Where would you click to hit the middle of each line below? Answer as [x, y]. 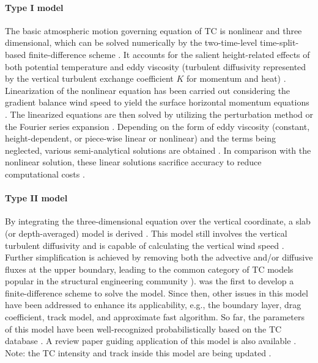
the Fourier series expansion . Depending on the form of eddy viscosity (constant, [157, 126]
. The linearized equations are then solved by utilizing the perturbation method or [159, 114]
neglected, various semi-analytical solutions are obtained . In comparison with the [158, 150]
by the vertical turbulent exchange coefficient [89, 78]
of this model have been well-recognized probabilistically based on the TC [143, 329]
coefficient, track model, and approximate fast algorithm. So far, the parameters [155, 317]
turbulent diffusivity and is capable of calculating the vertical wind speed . [145, 245]
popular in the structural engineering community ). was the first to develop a [150, 281]
